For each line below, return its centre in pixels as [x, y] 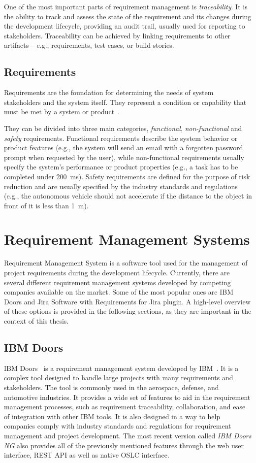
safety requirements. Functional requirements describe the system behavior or [121, 138]
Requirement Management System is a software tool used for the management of [126, 263]
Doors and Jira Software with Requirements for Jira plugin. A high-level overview [127, 301]
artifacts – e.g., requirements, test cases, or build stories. [89, 45]
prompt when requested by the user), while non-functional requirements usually [124, 157]
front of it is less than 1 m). [46, 205]
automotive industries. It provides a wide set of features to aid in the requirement [127, 397]
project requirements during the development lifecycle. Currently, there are [117, 273]
